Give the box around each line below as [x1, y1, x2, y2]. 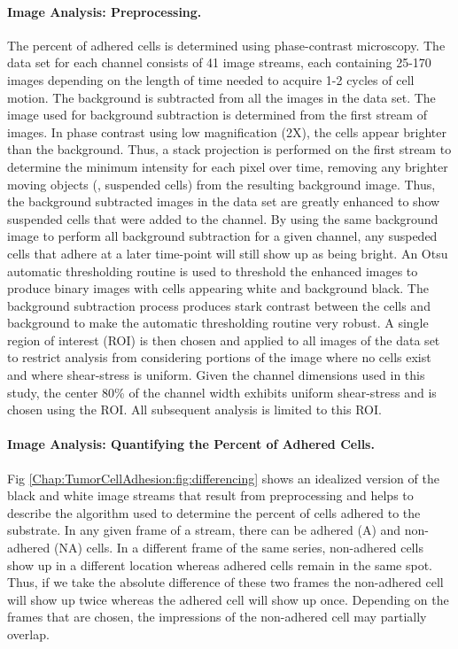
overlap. [7, 625, 50, 643]
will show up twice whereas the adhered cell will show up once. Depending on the [7, 590, 449, 608]
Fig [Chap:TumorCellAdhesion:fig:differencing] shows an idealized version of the [7, 468, 439, 487]
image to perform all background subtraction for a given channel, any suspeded [7, 227, 438, 245]
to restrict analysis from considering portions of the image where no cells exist [7, 348, 431, 367]
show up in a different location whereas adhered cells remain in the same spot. [7, 555, 433, 574]
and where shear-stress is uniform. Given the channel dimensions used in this [7, 366, 425, 384]
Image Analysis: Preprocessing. [7, 2, 202, 20]
